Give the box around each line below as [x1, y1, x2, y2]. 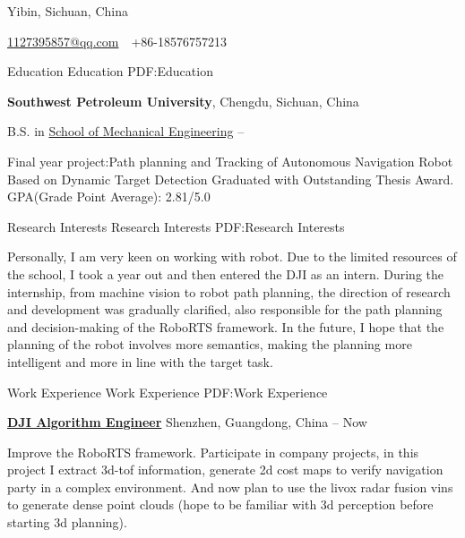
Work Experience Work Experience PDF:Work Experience [7, 382, 328, 401]
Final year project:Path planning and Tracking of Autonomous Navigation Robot [7, 151, 453, 170]
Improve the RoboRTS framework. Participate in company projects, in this [7, 442, 419, 461]
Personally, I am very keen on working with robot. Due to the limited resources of [7, 247, 457, 266]
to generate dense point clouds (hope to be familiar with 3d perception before [7, 495, 434, 514]
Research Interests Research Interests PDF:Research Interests [7, 217, 345, 235]
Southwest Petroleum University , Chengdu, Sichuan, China [7, 91, 359, 110]
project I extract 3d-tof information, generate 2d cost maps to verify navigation [7, 460, 443, 479]
